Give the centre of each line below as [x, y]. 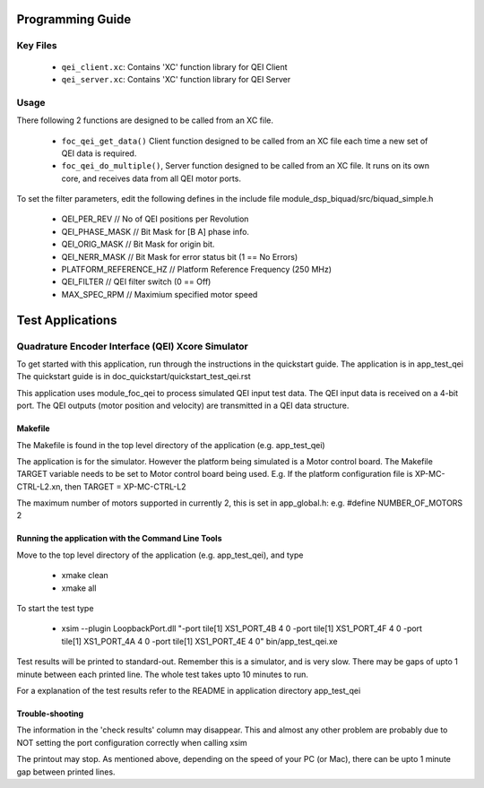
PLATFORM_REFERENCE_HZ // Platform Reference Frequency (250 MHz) [196, 270]
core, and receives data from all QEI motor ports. [151, 178]
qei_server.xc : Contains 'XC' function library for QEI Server [176, 79]
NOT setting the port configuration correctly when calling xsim [132, 742]
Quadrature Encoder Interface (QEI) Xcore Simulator [132, 346]
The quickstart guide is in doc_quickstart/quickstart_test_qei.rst [134, 377]
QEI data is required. [99, 153]
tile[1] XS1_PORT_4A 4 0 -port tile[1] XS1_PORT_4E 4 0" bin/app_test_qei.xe [199, 641]
